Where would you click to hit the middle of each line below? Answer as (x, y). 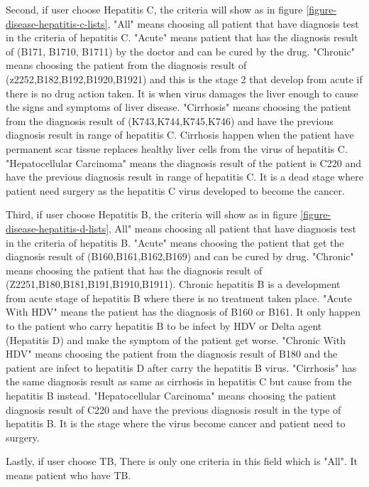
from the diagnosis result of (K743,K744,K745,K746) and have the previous (170, 121)
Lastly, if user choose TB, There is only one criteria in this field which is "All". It (182, 461)
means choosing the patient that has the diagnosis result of (134, 270)
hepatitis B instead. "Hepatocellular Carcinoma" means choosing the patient (171, 396)
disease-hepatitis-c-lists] (57, 23)
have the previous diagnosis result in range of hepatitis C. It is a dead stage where (184, 177)
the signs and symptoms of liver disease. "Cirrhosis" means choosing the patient (178, 107)
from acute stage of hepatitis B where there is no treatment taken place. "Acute (179, 298)
